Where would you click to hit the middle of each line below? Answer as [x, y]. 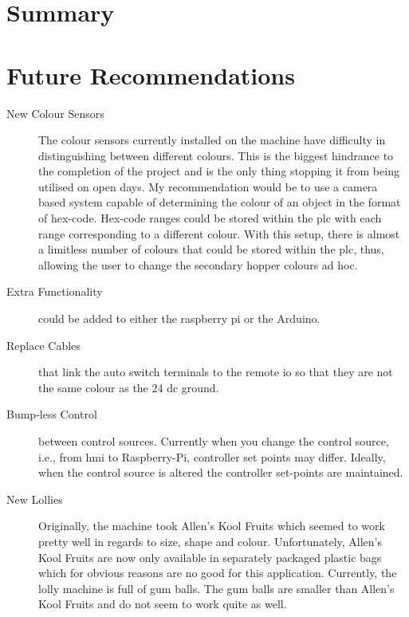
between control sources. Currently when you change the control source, [214, 441]
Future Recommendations [151, 75]
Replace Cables [43, 345]
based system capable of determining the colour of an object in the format [220, 202]
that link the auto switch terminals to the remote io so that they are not [216, 372]
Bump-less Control [52, 414]
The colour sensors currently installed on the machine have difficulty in [212, 140]
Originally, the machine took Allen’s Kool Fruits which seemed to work [212, 526]
